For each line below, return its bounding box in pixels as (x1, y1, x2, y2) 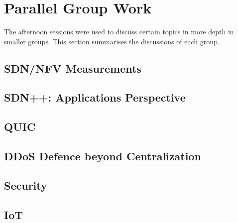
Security (4, 177, 47, 193)
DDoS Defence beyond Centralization (4, 148, 201, 164)
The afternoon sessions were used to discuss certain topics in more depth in (4, 26, 234, 37)
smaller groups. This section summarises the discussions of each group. (4, 36, 220, 46)
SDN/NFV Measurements (4, 60, 141, 76)
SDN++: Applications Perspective (4, 90, 186, 105)
